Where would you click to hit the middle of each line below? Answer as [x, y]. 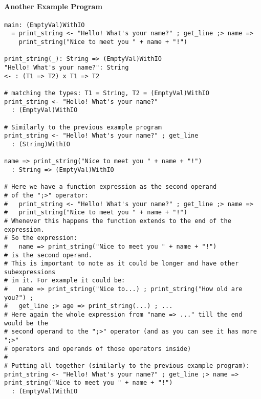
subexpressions [30, 272]
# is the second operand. [48, 255]
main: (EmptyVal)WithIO [45, 25]
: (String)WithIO [41, 144]
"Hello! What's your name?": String [67, 68]
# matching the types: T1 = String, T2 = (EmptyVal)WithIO [107, 93]
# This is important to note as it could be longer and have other [122, 264]
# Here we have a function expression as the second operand [111, 187]
